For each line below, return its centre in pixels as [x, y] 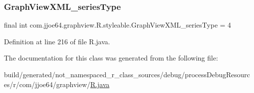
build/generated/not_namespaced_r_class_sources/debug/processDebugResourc [127, 74]
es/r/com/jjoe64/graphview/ [47, 84]
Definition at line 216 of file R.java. [57, 41]
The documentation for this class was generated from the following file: [111, 58]
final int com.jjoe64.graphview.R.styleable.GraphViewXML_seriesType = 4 [118, 25]
